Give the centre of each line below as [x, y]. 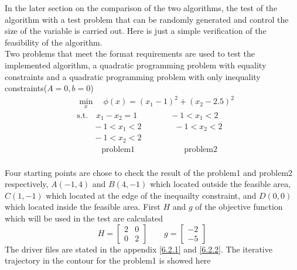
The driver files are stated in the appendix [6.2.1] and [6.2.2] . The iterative [139, 249]
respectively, [27, 184]
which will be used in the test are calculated [84, 218]
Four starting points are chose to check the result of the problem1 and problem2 [149, 172]
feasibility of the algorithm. [54, 42]
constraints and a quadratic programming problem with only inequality [133, 76]
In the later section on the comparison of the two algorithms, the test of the [141, 8]
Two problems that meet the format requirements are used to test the [130, 53]
